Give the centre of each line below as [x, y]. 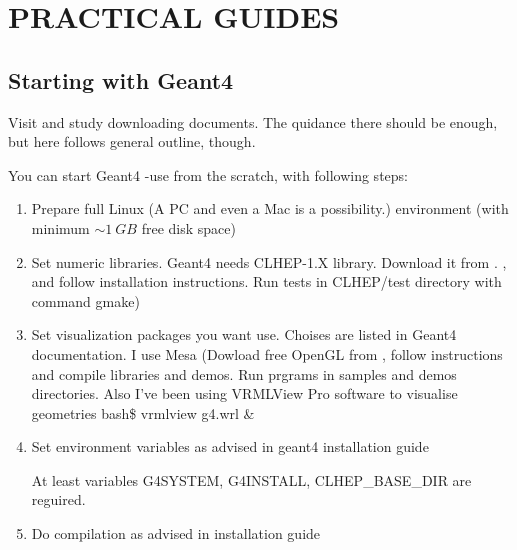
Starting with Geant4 [121, 79]
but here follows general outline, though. [132, 141]
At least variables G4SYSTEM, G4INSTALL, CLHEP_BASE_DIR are [251, 479]
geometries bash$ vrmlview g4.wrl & [143, 412]
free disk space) [188, 227]
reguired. [58, 499]
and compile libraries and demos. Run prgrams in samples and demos [244, 373]
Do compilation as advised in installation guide [176, 533]
